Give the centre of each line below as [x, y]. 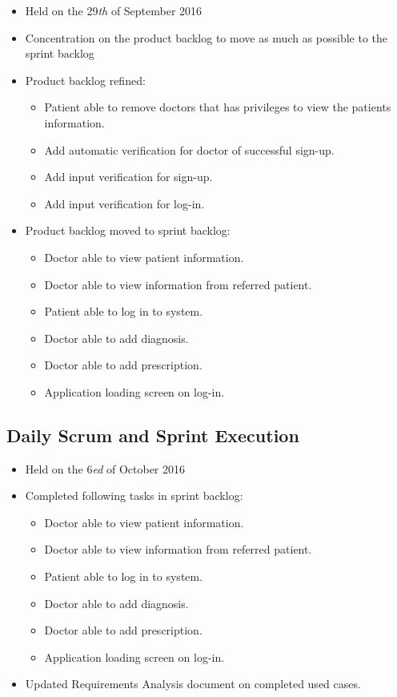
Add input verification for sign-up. [128, 177]
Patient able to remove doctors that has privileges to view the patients [218, 107]
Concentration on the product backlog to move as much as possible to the [207, 37]
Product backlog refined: [85, 80]
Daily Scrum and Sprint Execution [153, 435]
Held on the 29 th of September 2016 [114, 10]
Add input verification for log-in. [124, 203]
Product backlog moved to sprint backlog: [128, 230]
